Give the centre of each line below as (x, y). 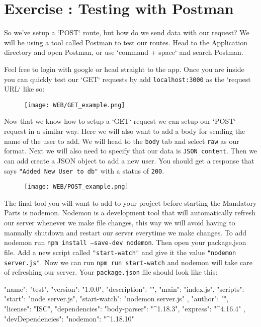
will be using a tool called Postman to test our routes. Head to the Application (126, 42)
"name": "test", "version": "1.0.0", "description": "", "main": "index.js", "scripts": (124, 289)
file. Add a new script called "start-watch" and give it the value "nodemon (120, 252)
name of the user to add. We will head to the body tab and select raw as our (122, 141)
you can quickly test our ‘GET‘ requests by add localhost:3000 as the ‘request (127, 79)
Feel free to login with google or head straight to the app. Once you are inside (124, 69)
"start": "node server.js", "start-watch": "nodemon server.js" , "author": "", (116, 299)
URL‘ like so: (24, 89)
